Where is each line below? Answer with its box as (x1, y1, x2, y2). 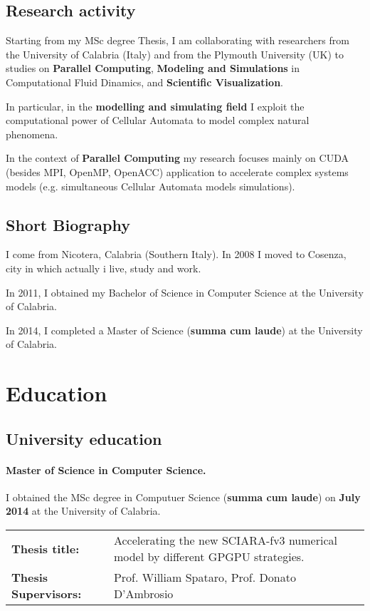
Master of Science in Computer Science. (6, 462, 206, 477)
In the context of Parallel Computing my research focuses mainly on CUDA (6, 150, 349, 165)
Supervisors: (11, 585, 82, 602)
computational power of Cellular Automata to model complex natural (6, 113, 310, 128)
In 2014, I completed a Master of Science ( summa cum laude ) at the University (6, 322, 363, 337)
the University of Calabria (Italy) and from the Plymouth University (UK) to (6, 46, 344, 61)
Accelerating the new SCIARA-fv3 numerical (113, 532, 337, 549)
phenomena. (6, 126, 58, 141)
